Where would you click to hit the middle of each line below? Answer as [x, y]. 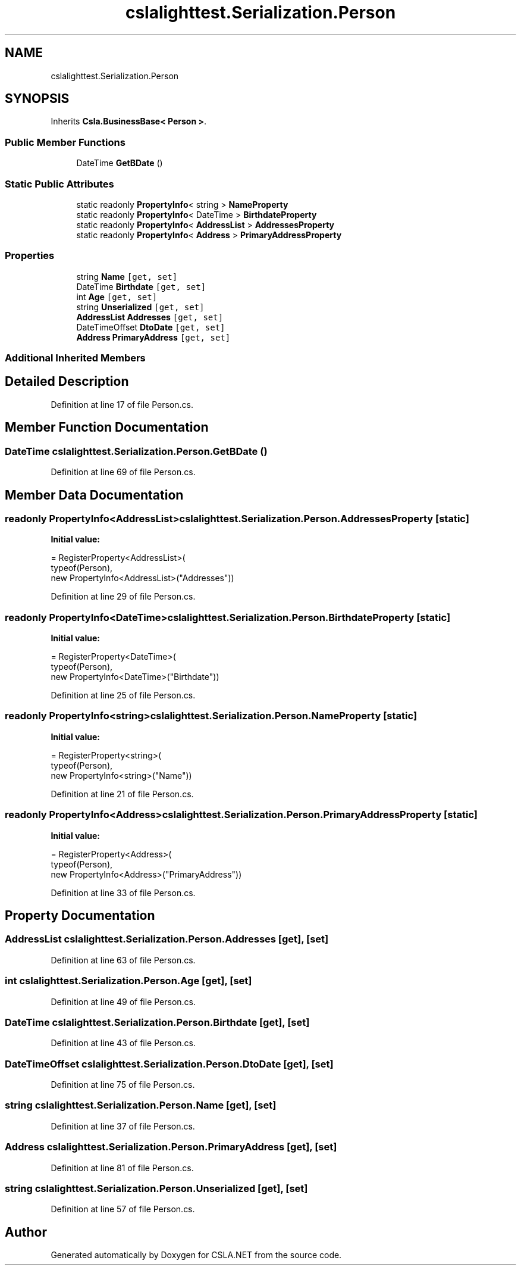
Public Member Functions [65, 142]
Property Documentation [80, 916]
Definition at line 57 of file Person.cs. [123, 1209]
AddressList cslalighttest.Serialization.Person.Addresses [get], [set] [167, 939]
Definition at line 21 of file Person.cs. [122, 794]
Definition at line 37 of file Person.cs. [123, 1126]
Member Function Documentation [107, 428]
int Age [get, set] [117, 297]
